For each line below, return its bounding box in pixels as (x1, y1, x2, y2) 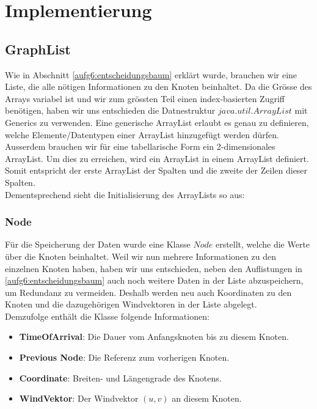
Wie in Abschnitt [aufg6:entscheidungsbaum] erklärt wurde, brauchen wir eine (5, 68, 297, 81)
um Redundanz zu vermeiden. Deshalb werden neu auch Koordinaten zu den (5, 286, 292, 298)
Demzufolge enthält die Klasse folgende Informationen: (5, 309, 210, 322)
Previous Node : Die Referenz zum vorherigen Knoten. (19, 351, 230, 364)
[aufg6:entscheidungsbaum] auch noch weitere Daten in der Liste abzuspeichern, (5, 274, 304, 287)
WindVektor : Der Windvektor (19, 392, 139, 405)
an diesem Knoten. (172, 392, 242, 405)
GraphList (5, 39, 71, 58)
